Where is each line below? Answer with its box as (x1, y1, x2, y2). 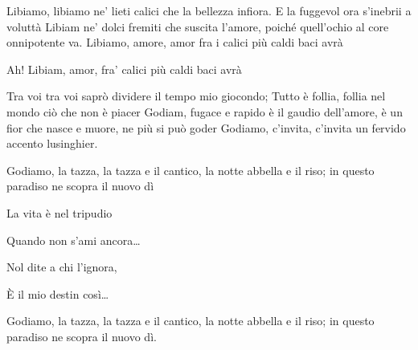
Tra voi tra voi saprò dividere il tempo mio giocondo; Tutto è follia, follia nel (6, 87, 386, 104)
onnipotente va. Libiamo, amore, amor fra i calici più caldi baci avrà (6, 34, 343, 51)
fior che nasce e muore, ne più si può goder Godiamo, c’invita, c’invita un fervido (6, 119, 406, 136)
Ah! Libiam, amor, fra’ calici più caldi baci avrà (6, 60, 242, 77)
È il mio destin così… (6, 285, 109, 302)
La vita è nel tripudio (6, 204, 113, 221)
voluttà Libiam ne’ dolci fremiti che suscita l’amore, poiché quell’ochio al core (6, 18, 389, 35)
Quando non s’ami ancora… (6, 231, 141, 248)
